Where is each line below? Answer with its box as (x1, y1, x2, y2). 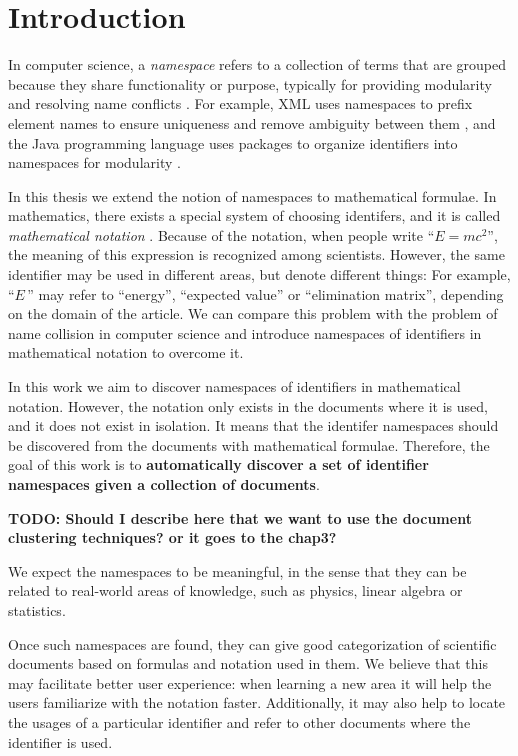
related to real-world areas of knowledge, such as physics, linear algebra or (8, 580, 463, 601)
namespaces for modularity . (8, 152, 181, 173)
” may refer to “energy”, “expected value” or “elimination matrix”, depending (27, 283, 504, 304)
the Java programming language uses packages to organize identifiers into (8, 132, 458, 153)
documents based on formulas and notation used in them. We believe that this (8, 653, 488, 674)
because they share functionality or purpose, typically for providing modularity (8, 73, 492, 94)
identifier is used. (8, 731, 113, 752)
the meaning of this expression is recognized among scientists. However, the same (8, 244, 505, 265)
